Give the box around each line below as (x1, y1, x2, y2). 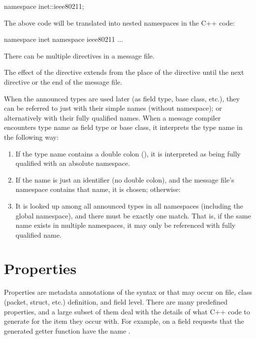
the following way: (4, 131, 59, 142)
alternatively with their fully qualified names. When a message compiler (4, 112, 221, 123)
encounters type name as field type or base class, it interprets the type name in (4, 122, 243, 132)
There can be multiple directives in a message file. (4, 50, 155, 61)
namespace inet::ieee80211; (4, 1, 84, 11)
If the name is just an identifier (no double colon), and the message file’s (15, 174, 234, 185)
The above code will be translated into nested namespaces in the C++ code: (4, 17, 235, 28)
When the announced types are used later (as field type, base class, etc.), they (4, 93, 240, 103)
